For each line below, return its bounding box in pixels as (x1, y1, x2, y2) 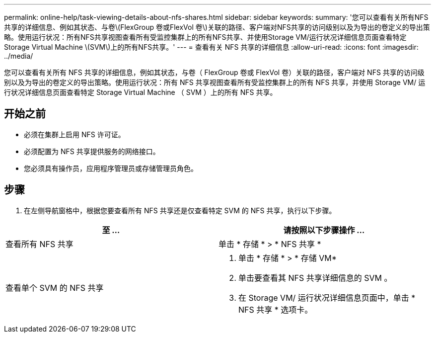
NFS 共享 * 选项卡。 (238, 304, 313, 315)
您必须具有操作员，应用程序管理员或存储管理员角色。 (24, 164, 198, 172)
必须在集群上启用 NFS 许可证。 (24, 130, 125, 139)
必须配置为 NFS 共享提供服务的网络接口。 (24, 147, 160, 156)
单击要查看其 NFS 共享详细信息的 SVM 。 (238, 272, 392, 283)
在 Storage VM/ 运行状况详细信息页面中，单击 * (238, 292, 416, 303)
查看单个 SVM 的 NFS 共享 (5, 282, 104, 293)
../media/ (4, 52, 33, 60)
